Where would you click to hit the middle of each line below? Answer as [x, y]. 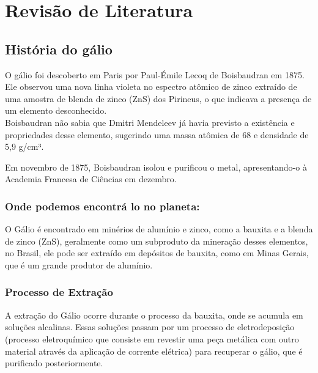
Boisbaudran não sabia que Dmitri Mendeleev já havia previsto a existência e [150, 122]
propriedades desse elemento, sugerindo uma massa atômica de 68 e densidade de [157, 134]
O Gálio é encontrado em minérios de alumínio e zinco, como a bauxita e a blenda [159, 229]
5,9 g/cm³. [24, 146]
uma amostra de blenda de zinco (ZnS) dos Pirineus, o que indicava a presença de [158, 98]
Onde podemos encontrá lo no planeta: [102, 206]
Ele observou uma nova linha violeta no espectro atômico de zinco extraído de [151, 87]
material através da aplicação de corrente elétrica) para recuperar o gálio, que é [154, 351]
